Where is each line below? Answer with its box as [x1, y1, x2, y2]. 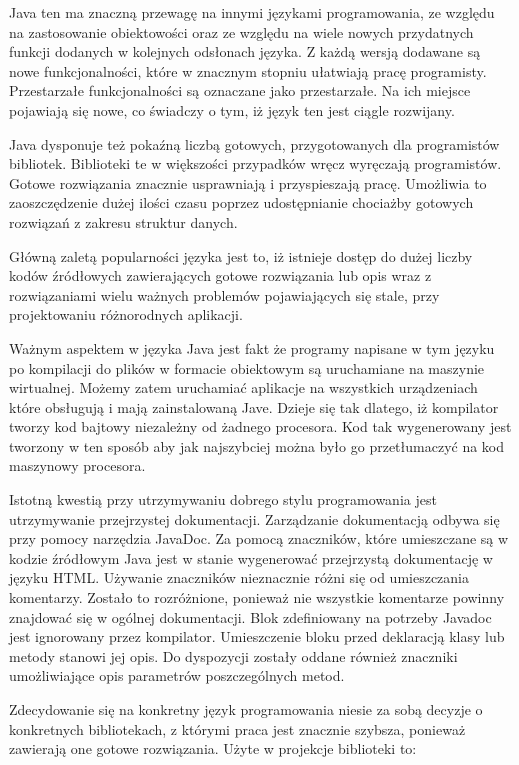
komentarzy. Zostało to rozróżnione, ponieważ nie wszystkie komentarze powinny [9, 587, 505, 608]
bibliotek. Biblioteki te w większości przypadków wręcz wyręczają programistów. [9, 153, 502, 174]
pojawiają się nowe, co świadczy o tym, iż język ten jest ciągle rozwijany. [9, 99, 455, 120]
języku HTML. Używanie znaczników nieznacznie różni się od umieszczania [9, 567, 469, 588]
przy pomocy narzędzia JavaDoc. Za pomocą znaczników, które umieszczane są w [9, 528, 509, 549]
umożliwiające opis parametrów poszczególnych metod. [9, 665, 345, 686]
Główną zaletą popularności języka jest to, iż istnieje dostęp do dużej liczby [9, 245, 473, 266]
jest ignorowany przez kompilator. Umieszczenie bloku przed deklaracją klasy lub [9, 626, 505, 647]
